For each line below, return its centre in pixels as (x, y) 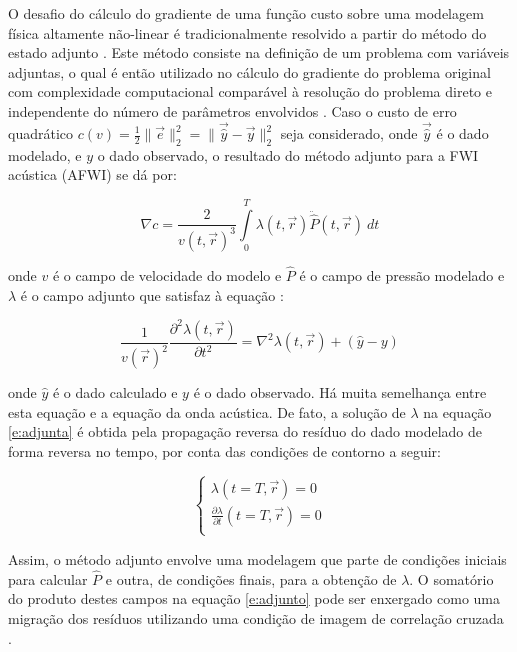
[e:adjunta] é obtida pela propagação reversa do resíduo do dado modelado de (245, 431)
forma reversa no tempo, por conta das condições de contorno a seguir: (224, 450)
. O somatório (451, 578)
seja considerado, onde (349, 133)
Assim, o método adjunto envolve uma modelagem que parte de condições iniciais (257, 558)
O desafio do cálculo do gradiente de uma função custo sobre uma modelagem (246, 13)
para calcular (48, 578)
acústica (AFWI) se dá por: (92, 174)
